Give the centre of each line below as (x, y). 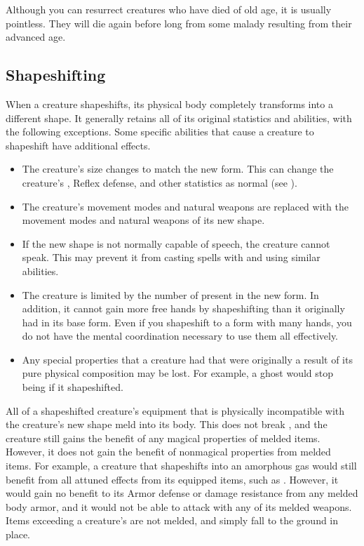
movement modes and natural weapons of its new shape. (143, 220)
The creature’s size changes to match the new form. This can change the (178, 169)
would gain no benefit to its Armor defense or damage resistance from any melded (182, 493)
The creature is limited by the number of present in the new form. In (170, 294)
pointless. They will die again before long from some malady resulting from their (179, 23)
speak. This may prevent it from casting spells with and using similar (171, 257)
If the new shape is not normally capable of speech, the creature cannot (176, 243)
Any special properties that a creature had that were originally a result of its (187, 359)
